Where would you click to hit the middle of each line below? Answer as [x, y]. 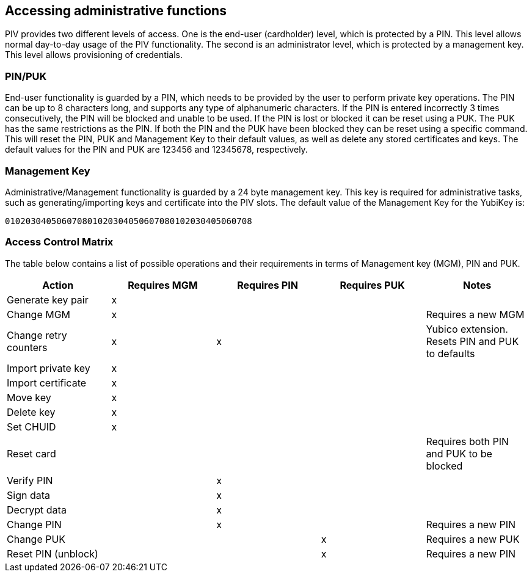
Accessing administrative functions [116, 11]
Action [58, 285]
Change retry [37, 335]
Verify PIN [30, 480]
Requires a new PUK [473, 539]
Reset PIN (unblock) [53, 553]
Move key [29, 397]
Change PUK [36, 539]
